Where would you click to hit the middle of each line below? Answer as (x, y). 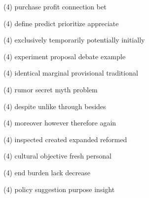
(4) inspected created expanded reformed (65, 139)
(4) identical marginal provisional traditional (71, 73)
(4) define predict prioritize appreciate (61, 23)
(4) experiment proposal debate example (65, 56)
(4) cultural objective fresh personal (57, 156)
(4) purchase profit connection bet (55, 6)
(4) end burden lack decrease (47, 172)
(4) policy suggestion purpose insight (59, 189)
